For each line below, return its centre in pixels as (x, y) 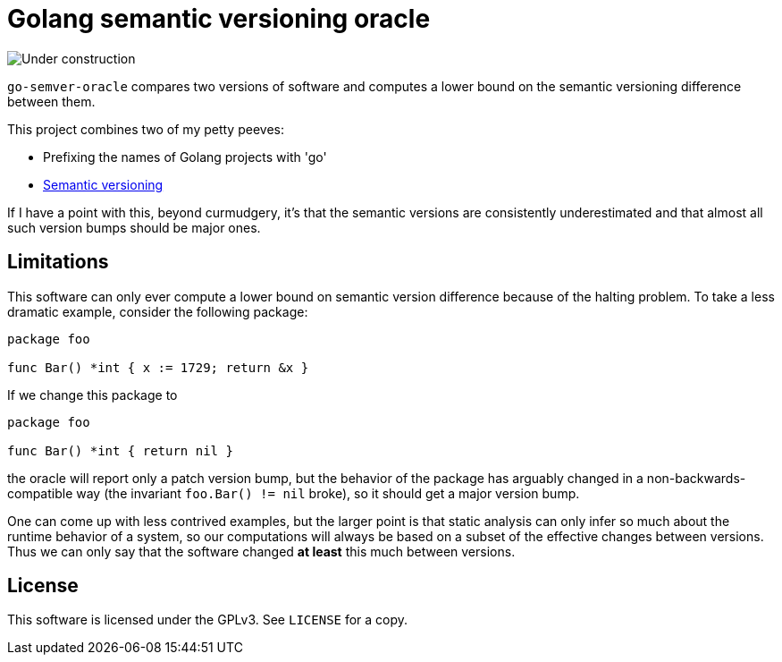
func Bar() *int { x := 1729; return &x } (158, 367)
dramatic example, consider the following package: (158, 311)
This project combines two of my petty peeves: (146, 129)
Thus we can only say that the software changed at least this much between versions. (261, 551)
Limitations (58, 262)
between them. (51, 101)
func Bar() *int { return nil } (120, 450)
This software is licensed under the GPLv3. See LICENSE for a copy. (208, 620)
